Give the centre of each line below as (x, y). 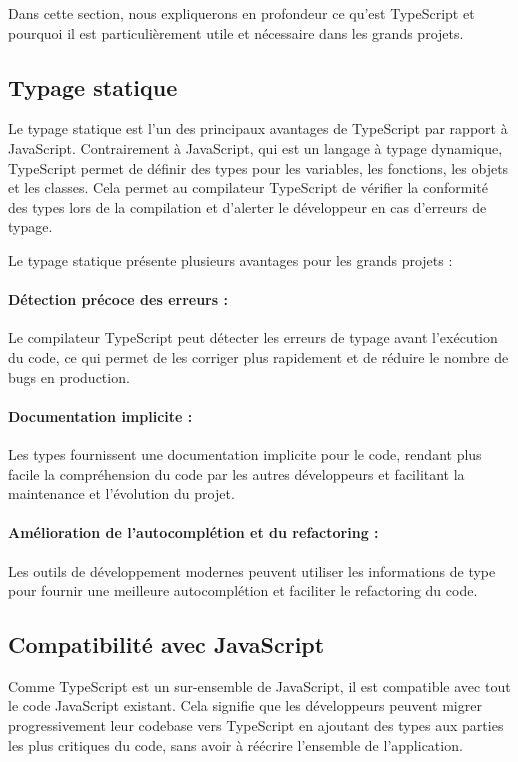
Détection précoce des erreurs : (118, 299)
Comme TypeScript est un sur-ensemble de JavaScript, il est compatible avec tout (259, 685)
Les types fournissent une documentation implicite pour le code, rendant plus (245, 453)
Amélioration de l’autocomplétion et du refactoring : (193, 532)
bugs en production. (69, 376)
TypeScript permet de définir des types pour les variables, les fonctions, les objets (258, 167)
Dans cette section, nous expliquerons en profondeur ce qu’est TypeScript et (241, 13)
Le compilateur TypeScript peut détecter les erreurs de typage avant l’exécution (253, 337)
